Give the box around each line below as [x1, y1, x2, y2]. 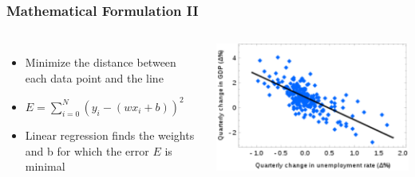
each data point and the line [25, 69, 164, 86]
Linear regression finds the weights [25, 126, 195, 143]
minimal [25, 158, 65, 175]
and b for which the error [25, 142, 149, 159]
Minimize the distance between [25, 54, 176, 71]
